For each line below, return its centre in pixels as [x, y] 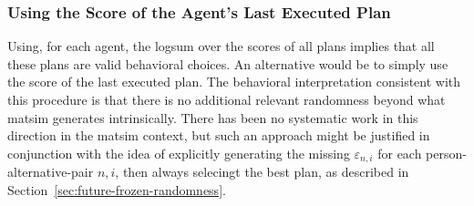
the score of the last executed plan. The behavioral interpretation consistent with [234, 82]
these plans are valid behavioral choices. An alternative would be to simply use [228, 63]
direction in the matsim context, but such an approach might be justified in [219, 135]
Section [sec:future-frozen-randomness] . [117, 189]
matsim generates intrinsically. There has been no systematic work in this [213, 117]
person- [446, 153]
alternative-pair [51, 172]
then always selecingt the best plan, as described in [266, 172]
